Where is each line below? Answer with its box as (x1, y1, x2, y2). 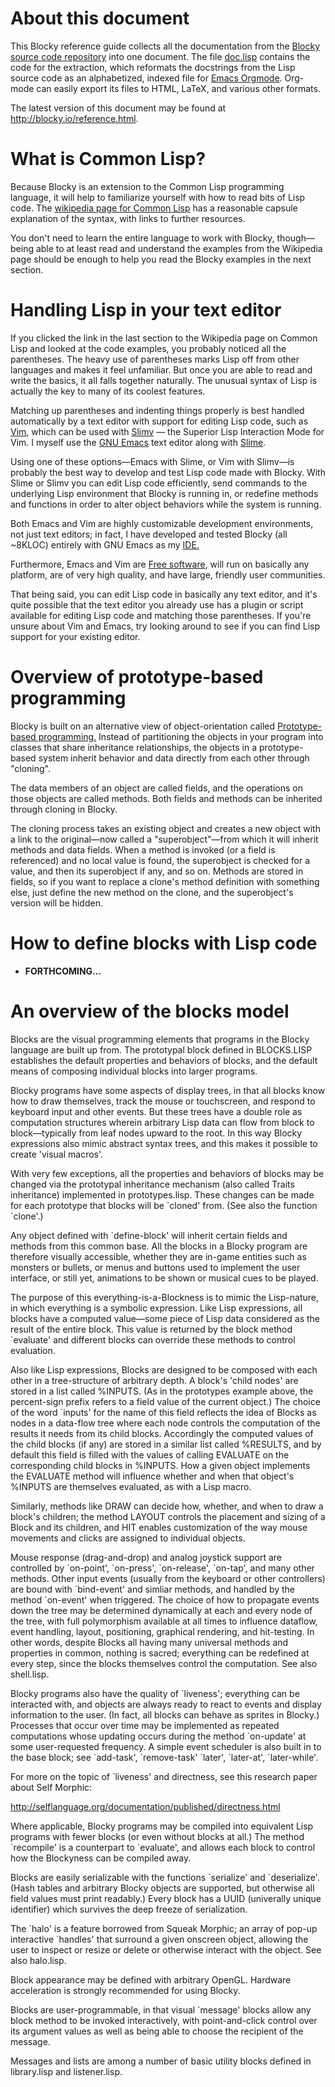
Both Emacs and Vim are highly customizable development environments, (10, 517, 314, 529)
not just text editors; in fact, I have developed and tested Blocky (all (10, 528, 288, 540)
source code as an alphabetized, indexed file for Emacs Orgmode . (10, 72, 283, 84)
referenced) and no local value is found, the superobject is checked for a (10, 854, 311, 866)
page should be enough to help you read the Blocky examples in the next (10, 253, 312, 265)
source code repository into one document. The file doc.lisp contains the (10, 50, 311, 62)
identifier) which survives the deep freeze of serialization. (10, 1903, 248, 1915)
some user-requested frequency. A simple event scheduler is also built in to (10, 1740, 322, 1752)
